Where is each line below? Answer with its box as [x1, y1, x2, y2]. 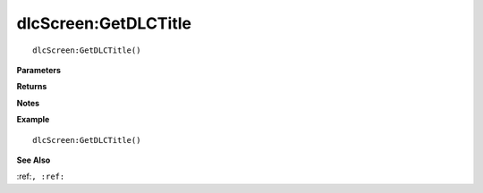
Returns [16, 81, 47, 92]
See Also [16, 155, 51, 165]
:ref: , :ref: [16, 171, 65, 182]
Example [16, 114, 50, 125]
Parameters [16, 64, 62, 75]
